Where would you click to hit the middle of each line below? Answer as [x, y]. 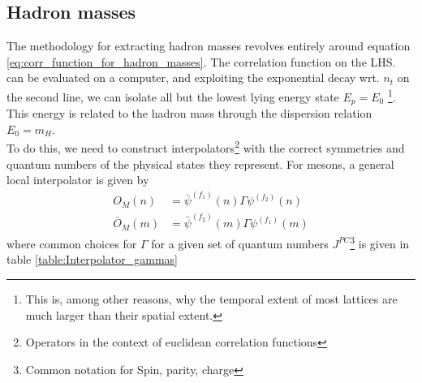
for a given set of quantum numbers [240, 243]
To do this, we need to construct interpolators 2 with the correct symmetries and [206, 146]
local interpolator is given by [78, 180]
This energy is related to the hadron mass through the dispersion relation [189, 113]
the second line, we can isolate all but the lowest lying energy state [173, 96]
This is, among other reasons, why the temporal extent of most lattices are [211, 298]
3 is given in [380, 242]
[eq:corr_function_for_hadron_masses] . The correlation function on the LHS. [201, 61]
